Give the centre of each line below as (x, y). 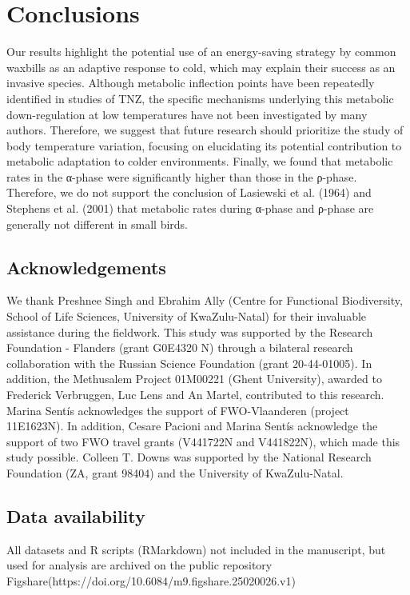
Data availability (76, 515)
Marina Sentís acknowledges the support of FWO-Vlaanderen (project (178, 410)
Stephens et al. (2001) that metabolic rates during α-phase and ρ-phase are (190, 208)
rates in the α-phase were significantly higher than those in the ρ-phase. (182, 176)
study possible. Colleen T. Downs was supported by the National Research (189, 457)
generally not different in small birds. (98, 224)
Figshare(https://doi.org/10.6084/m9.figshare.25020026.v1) (151, 580)
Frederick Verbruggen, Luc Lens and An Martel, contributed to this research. (195, 395)
